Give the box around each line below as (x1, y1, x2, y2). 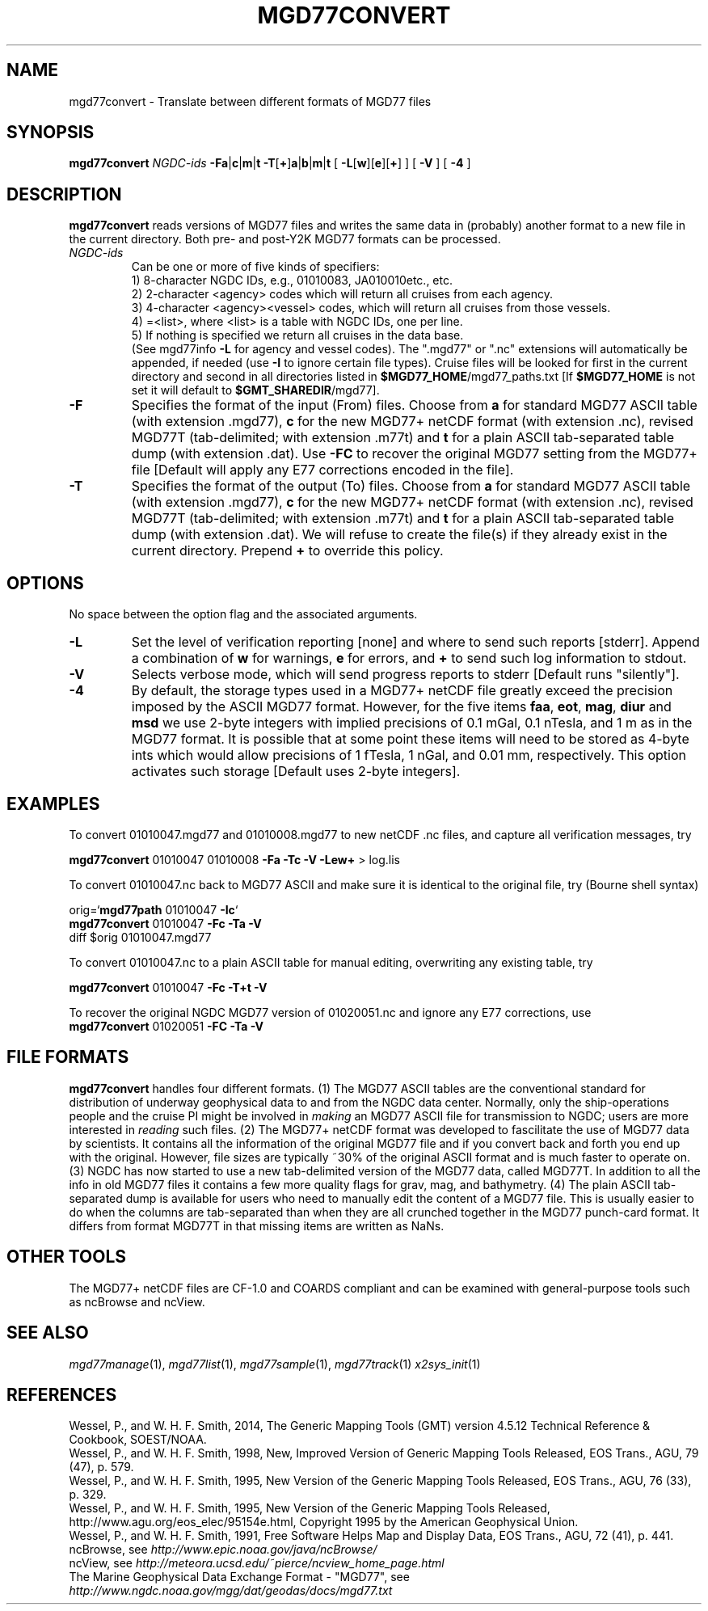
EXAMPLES (6, 793, 100, 814)
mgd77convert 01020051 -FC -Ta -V (69, 1018, 264, 1033)
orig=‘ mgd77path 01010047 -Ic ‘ (69, 902, 238, 917)
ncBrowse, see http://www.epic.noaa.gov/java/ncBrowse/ (69, 1542, 377, 1557)
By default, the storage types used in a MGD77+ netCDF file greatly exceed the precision (131, 682, 673, 699)
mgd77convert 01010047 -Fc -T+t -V (69, 980, 268, 994)
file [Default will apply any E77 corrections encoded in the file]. (131, 462, 514, 479)
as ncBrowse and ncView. (69, 1294, 205, 1309)
